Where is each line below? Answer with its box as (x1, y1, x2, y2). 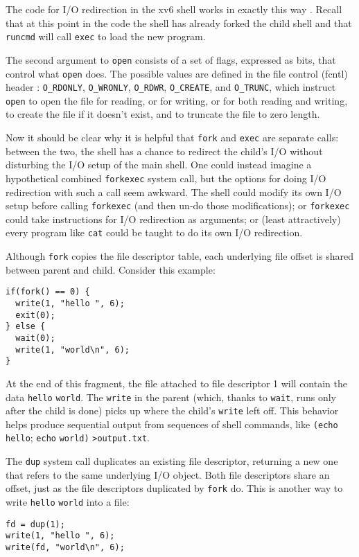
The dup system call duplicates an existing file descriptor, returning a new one (6, 454, 338, 468)
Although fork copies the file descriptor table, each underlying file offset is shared (6, 249, 354, 263)
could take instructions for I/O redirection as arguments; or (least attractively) (6, 211, 341, 226)
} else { (6, 321, 46, 332)
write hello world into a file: (6, 495, 130, 509)
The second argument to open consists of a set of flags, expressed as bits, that (6, 52, 336, 67)
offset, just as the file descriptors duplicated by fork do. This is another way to (6, 481, 343, 495)
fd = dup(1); (6, 519, 65, 529)
